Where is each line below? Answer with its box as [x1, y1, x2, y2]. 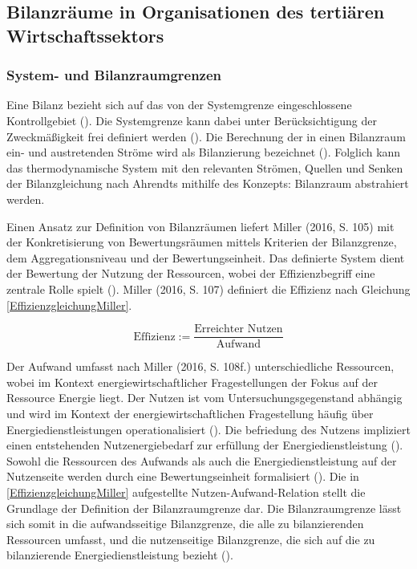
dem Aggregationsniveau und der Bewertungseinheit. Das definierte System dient [6, 249, 405, 266]
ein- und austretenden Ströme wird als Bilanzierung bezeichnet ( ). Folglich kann [6, 144, 401, 161]
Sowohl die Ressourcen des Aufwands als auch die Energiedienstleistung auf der [6, 452, 397, 469]
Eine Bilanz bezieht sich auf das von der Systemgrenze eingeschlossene [6, 96, 352, 113]
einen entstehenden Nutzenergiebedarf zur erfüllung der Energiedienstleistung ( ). [6, 437, 403, 453]
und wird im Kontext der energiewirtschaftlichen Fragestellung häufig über [6, 404, 374, 421]
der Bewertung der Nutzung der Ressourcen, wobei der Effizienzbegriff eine [6, 265, 375, 282]
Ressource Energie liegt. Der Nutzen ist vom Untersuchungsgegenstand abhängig [6, 389, 403, 406]
